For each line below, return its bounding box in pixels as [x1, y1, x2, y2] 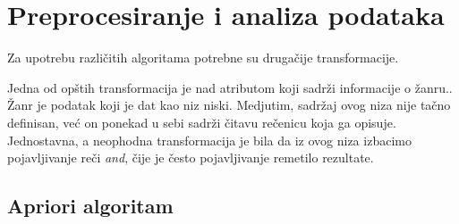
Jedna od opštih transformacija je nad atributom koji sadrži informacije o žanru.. [7, 78, 453, 96]
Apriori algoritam [7, 192, 174, 220]
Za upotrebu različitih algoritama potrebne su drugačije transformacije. [7, 48, 399, 67]
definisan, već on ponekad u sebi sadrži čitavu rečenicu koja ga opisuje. [7, 112, 396, 131]
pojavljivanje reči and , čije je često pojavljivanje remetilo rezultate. [7, 148, 374, 167]
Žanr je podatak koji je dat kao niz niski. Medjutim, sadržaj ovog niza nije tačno [7, 95, 451, 114]
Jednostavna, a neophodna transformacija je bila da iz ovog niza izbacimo [7, 130, 412, 149]
